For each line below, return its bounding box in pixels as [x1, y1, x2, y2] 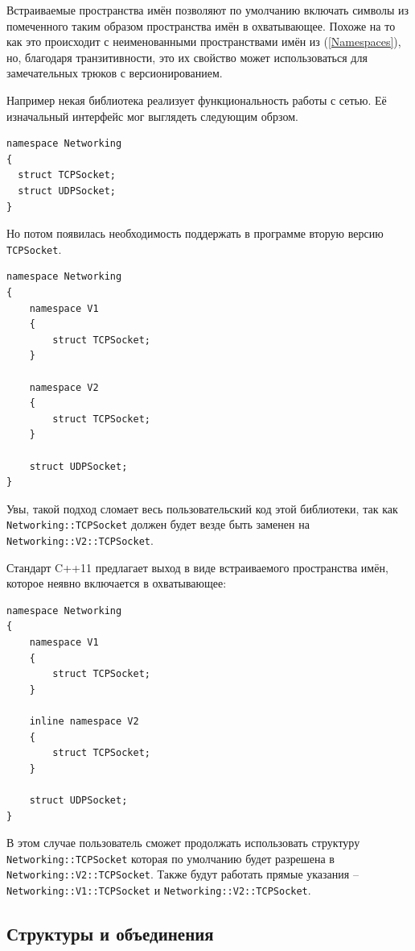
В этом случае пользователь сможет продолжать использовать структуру [6, 834, 360, 851]
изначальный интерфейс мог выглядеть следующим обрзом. [6, 107, 299, 124]
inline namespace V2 [29, 715, 139, 727]
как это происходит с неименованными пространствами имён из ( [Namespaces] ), [6, 33, 401, 50]
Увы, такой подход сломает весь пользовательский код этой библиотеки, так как [6, 500, 398, 517]
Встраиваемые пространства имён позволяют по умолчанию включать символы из [6, 2, 409, 18]
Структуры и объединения [6, 921, 214, 946]
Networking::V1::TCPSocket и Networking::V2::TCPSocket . [6, 882, 311, 898]
